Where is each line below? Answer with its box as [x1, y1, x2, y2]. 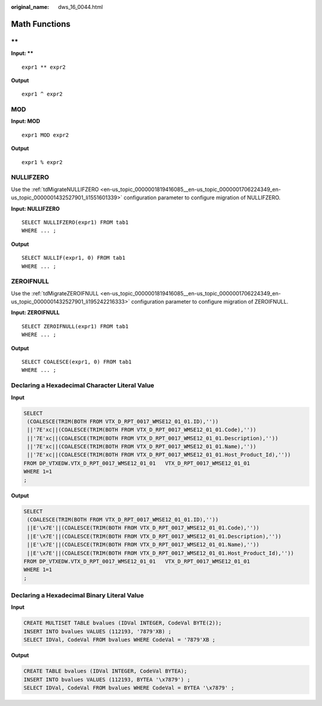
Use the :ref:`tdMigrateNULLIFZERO [11, 186, 99, 193]
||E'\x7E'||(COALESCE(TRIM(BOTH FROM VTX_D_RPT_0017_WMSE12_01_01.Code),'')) [27, 525, 259, 531]
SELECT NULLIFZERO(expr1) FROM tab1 [21, 218, 129, 226]
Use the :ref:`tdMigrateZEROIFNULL [11, 289, 99, 297]
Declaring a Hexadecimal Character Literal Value [11, 381, 154, 390]
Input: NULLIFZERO [11, 205, 60, 212]
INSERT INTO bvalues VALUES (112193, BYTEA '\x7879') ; [23, 676, 191, 683]
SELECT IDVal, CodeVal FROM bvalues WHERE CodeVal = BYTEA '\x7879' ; [23, 684, 235, 691]
